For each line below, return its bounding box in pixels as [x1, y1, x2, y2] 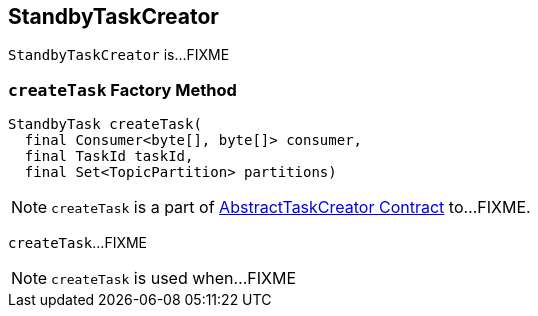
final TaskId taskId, [24, 148, 194, 165]
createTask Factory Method [8, 79, 237, 100]
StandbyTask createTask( [8, 116, 202, 133]
